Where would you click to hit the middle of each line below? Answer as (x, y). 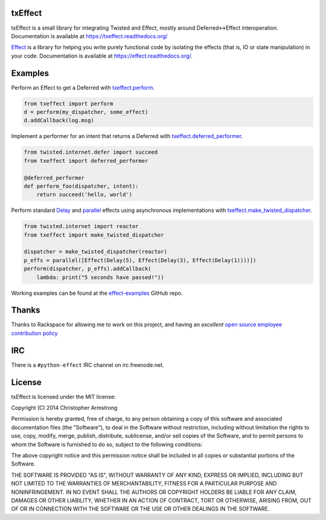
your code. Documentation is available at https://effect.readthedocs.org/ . (102, 56)
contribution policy (34, 333)
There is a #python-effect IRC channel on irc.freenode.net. (88, 365)
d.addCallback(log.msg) (59, 120)
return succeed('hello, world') (85, 195)
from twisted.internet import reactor (81, 226)
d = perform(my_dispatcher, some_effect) (86, 112)
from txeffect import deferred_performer (86, 161)
